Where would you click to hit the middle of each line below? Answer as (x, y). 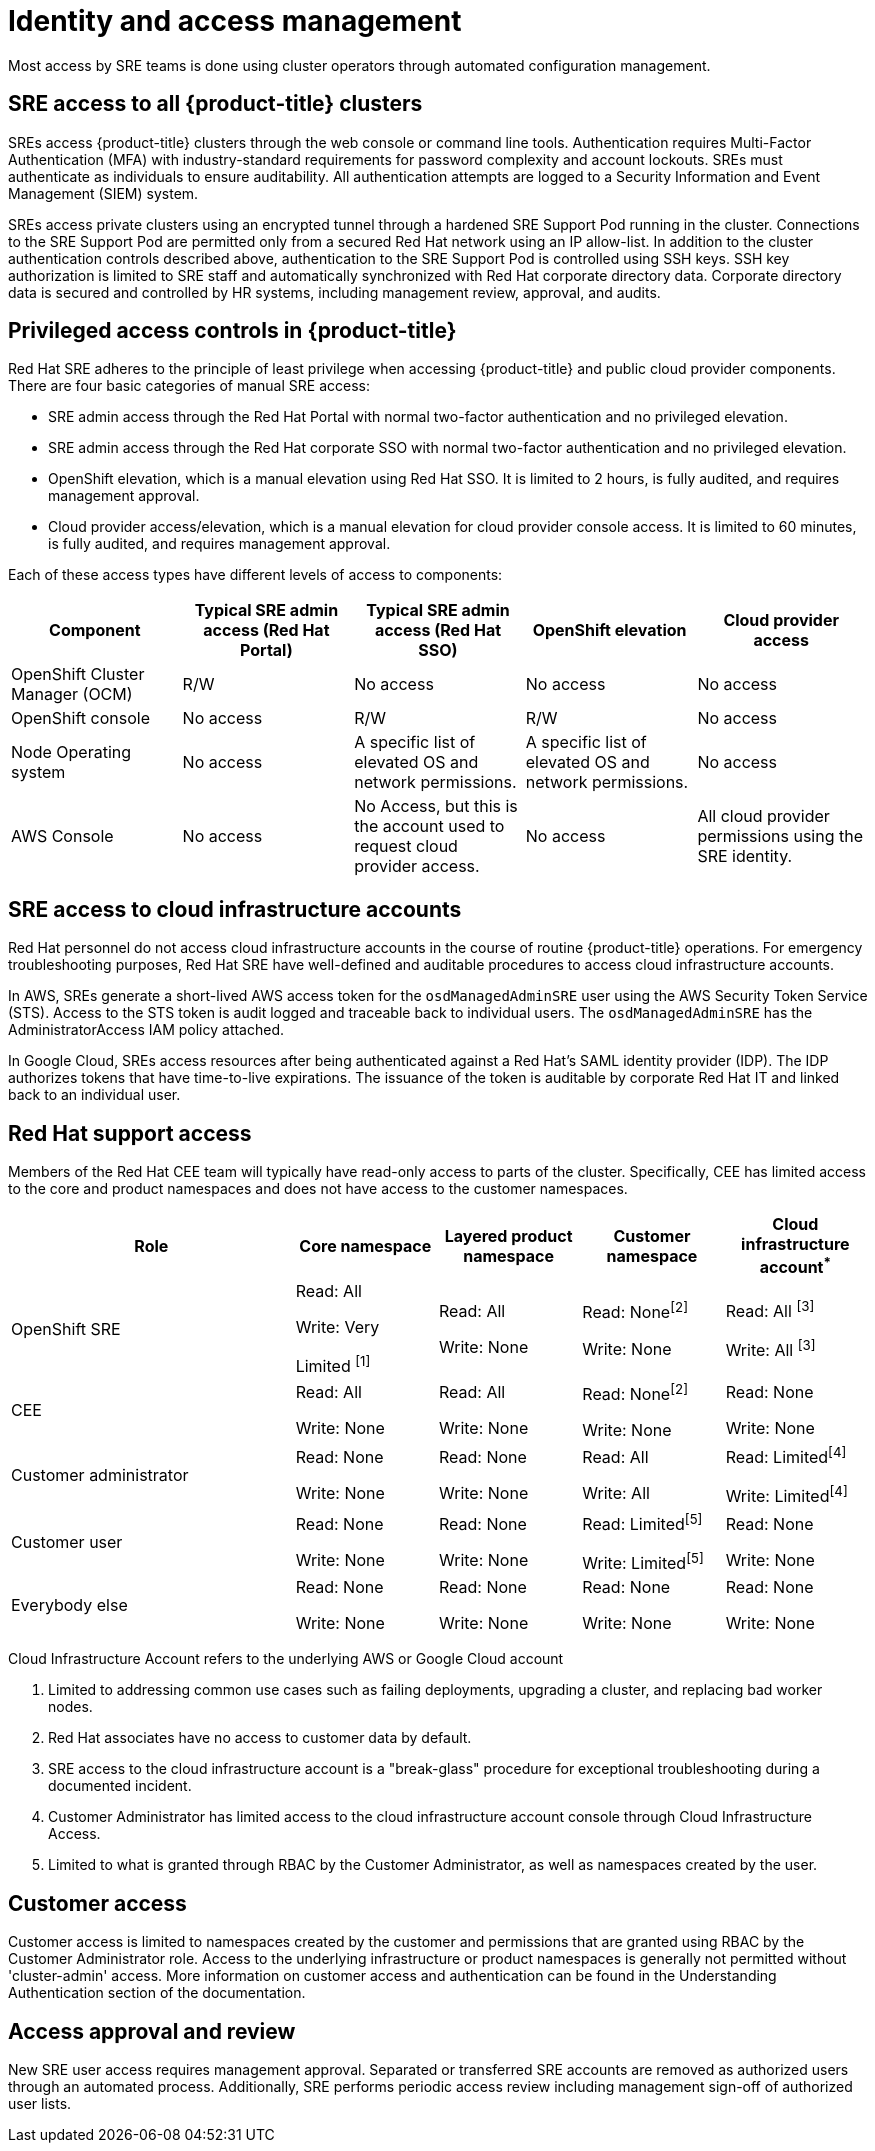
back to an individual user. (94, 1095)
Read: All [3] (770, 1309)
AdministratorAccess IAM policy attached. (146, 1030)
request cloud (406, 846)
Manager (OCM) (72, 694)
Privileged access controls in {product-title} (232, 331)
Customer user (67, 1542)
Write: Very (337, 1327)
